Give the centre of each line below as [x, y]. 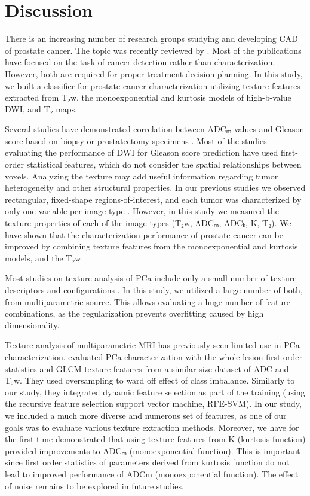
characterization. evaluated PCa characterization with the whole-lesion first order [154, 356]
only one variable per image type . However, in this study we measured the [142, 211]
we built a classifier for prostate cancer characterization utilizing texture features [153, 85]
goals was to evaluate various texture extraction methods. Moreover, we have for [152, 427]
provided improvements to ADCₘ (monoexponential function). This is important [153, 450]
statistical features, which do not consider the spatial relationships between [164, 164]
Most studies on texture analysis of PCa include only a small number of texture [151, 278]
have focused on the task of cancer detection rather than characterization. [140, 62]
